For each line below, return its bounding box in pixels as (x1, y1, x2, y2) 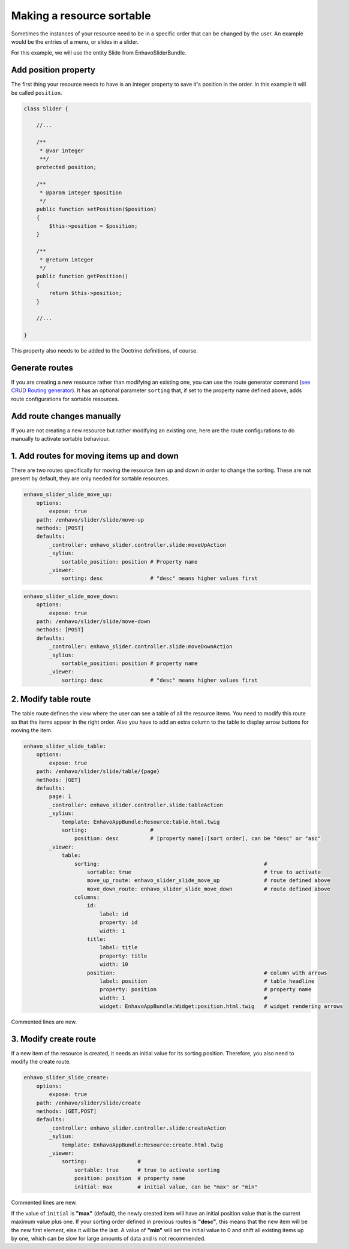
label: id (99, 910, 128, 917)
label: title (99, 944, 138, 951)
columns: (74, 894, 100, 901)
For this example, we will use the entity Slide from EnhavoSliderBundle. (11, 49, 186, 56)
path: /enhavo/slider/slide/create (36, 1099, 141, 1106)
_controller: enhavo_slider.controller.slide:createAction (49, 1124, 227, 1131)
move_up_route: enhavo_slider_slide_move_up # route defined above (87, 877, 331, 884)
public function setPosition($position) (36, 206, 157, 213)
